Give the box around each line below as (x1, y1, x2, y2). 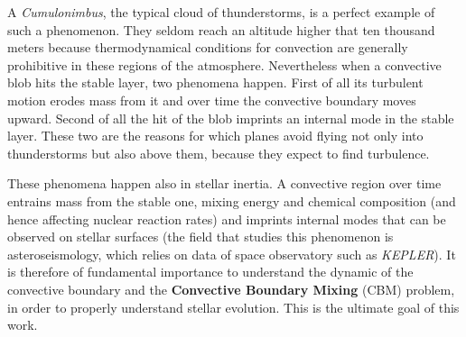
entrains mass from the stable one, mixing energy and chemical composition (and (7, 191, 456, 210)
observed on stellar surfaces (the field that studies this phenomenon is (7, 227, 394, 246)
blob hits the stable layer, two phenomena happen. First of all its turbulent (7, 73, 424, 92)
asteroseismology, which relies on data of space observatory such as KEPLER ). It (7, 244, 456, 263)
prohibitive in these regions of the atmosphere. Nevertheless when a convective (7, 55, 442, 74)
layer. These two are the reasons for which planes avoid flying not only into (7, 126, 424, 145)
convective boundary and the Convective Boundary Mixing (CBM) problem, (7, 279, 455, 298)
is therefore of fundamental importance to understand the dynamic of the (7, 262, 414, 281)
